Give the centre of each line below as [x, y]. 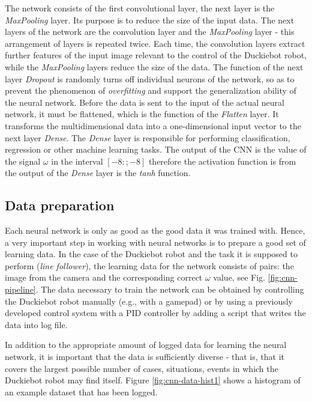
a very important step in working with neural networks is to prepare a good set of [155, 242]
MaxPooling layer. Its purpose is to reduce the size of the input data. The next [150, 20]
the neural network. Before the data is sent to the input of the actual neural [145, 102]
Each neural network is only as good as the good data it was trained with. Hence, [155, 230]
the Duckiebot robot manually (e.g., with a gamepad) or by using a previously [149, 301]
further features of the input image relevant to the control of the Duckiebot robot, [156, 55]
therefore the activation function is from [222, 161]
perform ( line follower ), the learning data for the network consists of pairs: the [149, 265]
